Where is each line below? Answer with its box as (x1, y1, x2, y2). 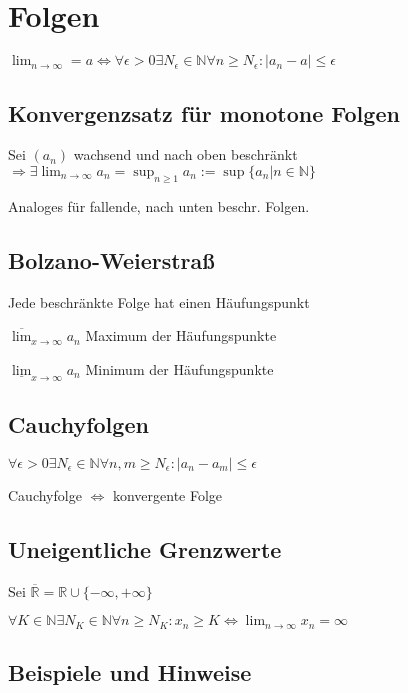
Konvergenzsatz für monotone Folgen (8, 97, 400, 128)
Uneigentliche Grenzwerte (8, 533, 282, 564)
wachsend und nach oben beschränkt (73, 144, 298, 165)
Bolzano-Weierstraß (8, 244, 215, 275)
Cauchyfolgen (8, 409, 149, 440)
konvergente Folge (112, 484, 223, 505)
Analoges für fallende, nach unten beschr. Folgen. (8, 195, 310, 216)
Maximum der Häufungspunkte (85, 325, 277, 346)
